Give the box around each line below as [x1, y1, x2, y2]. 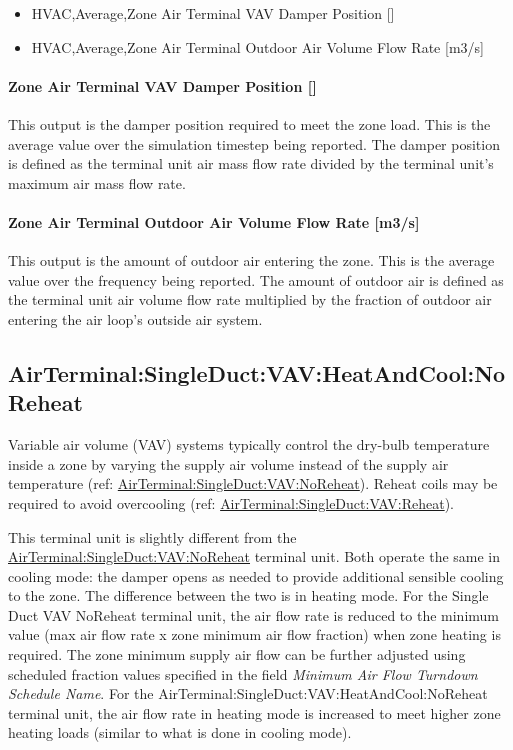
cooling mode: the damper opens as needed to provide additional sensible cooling [8, 565, 504, 586]
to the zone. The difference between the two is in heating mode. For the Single [8, 585, 489, 606]
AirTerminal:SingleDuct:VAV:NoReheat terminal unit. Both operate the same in [8, 546, 501, 567]
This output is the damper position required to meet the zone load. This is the [8, 113, 491, 134]
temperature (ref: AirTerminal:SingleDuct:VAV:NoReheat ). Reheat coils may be [8, 473, 498, 494]
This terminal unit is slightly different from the [8, 526, 297, 547]
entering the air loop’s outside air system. [8, 308, 263, 329]
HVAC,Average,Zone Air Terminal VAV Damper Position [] [31, 3, 395, 23]
